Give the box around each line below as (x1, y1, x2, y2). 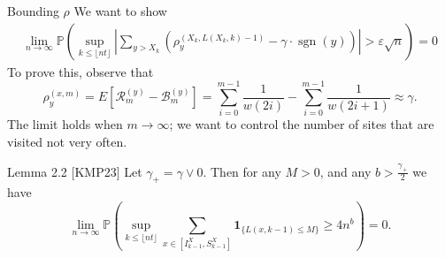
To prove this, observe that (7, 62, 154, 80)
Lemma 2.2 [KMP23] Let (7, 162, 142, 180)
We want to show (73, 2, 167, 19)
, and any (319, 162, 372, 180)
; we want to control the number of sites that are (169, 115, 434, 133)
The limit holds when (7, 115, 123, 133)
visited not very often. (7, 132, 127, 150)
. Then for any (203, 162, 281, 180)
